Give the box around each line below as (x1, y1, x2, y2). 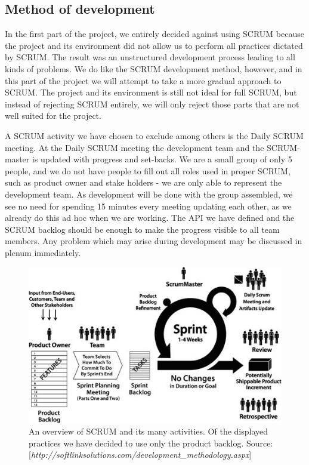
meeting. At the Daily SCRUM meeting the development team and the (5, 141, 264, 153)
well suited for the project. (5, 109, 101, 122)
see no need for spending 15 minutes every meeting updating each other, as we (5, 199, 292, 212)
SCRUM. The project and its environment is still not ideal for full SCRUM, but (5, 86, 297, 98)
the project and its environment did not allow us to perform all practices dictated (5, 39, 303, 51)
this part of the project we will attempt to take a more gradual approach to (5, 74, 282, 87)
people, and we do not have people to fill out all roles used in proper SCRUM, (5, 164, 291, 177)
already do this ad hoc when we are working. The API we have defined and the (5, 211, 295, 224)
